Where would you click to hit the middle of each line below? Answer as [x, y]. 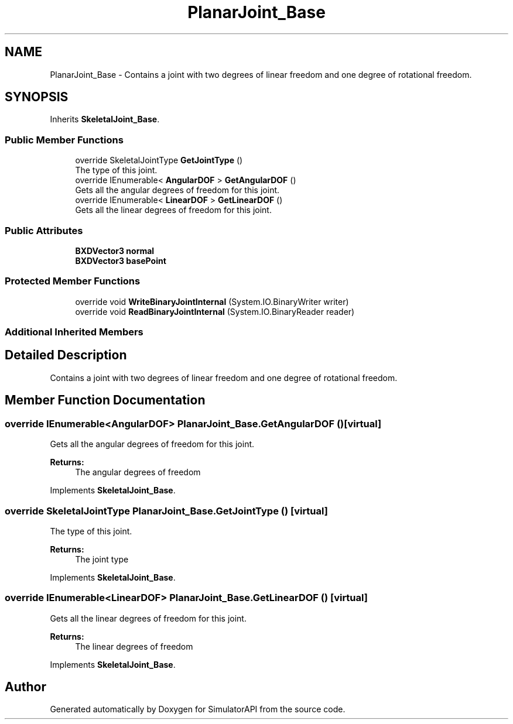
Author [25, 687]
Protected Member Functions [73, 281]
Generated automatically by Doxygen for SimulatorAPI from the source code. [198, 709]
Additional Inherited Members [74, 332]
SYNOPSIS [37, 97]
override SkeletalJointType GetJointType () [159, 160]
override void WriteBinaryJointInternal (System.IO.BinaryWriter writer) [212, 301]
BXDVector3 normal [115, 251]
